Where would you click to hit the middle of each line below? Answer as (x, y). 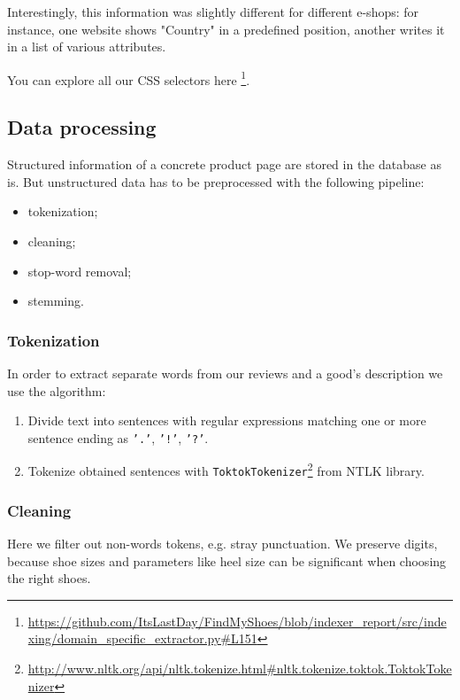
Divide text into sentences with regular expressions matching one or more (227, 420)
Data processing (82, 127)
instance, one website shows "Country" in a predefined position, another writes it (226, 29)
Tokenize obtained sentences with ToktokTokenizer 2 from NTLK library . (226, 470)
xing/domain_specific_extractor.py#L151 (142, 638)
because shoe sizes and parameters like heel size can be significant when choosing (227, 560)
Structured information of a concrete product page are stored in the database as (224, 164)
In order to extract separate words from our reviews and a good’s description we (225, 373)
